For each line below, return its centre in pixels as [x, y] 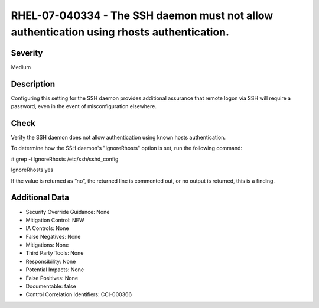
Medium [21, 67]
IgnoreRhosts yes [32, 170]
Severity [27, 53]
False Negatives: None [53, 236]
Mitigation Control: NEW [55, 220]
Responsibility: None [51, 261]
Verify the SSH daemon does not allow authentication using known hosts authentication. [118, 137]
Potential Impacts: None [55, 270]
